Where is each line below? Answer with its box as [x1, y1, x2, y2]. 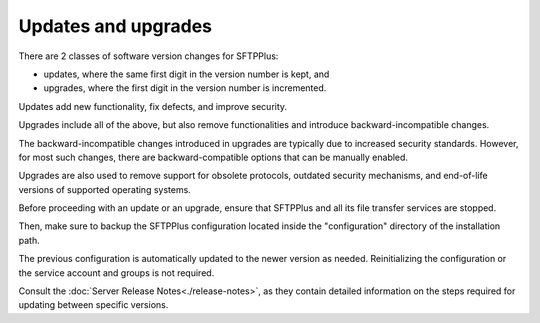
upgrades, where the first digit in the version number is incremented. [43, 82, 327, 94]
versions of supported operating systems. [18, 183, 192, 195]
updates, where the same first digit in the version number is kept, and [43, 68, 330, 80]
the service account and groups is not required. [18, 266, 215, 279]
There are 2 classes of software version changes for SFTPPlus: [18, 50, 279, 62]
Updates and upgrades [18, 15, 213, 37]
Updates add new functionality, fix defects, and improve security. [18, 100, 288, 112]
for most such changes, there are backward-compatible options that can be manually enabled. [18, 151, 409, 163]
